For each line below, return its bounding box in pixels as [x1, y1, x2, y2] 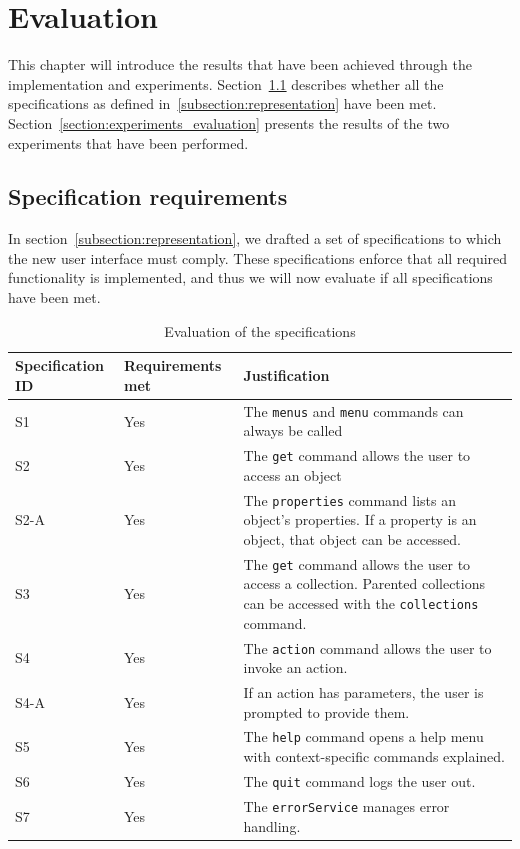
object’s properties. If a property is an [243, 509, 477, 530]
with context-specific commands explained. [243, 746, 505, 767]
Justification [243, 365, 330, 386]
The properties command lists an [243, 489, 456, 510]
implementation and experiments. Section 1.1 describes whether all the [8, 73, 444, 94]
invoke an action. [243, 657, 348, 678]
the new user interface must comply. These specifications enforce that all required [8, 247, 508, 268]
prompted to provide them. [243, 701, 410, 722]
